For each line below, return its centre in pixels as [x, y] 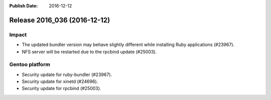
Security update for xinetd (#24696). [60, 81]
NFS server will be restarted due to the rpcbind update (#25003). [89, 51]
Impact [18, 34]
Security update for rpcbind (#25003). [61, 88]
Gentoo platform [30, 64]
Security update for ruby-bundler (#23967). [67, 74]
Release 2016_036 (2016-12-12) [60, 20]
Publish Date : [24, 6]
